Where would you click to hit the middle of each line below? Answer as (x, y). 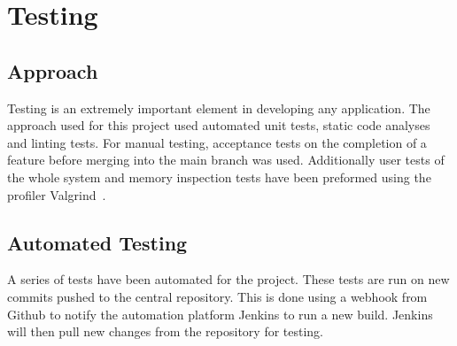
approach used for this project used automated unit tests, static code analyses (219, 125)
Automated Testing (97, 242)
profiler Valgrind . (57, 194)
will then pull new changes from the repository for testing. (166, 331)
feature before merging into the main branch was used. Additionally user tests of (226, 160)
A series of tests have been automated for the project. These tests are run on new (228, 279)
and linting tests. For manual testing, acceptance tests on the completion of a (217, 142)
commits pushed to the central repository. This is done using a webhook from (217, 296)
